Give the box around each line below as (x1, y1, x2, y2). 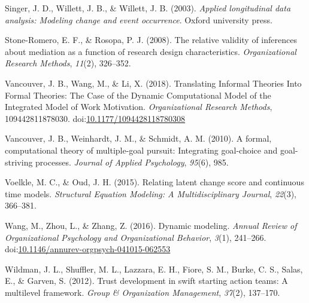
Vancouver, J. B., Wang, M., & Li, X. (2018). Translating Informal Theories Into (5, 76, 302, 89)
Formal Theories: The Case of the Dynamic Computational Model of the (5, 88, 271, 101)
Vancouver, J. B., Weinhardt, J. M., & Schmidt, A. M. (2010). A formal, (5, 132, 272, 145)
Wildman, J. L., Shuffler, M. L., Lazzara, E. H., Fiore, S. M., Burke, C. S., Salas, (5, 262, 303, 275)
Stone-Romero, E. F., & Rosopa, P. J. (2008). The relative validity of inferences (5, 33, 297, 46)
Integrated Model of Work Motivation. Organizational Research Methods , (5, 100, 272, 113)
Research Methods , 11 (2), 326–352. (5, 57, 131, 69)
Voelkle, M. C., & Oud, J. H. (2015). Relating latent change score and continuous (5, 176, 304, 188)
